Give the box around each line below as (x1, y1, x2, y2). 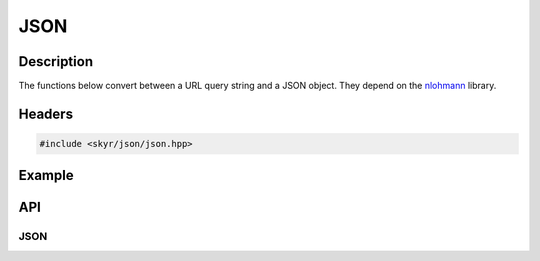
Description (18, 53, 94, 70)
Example (18, 167, 74, 184)
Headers (18, 105, 74, 122)
